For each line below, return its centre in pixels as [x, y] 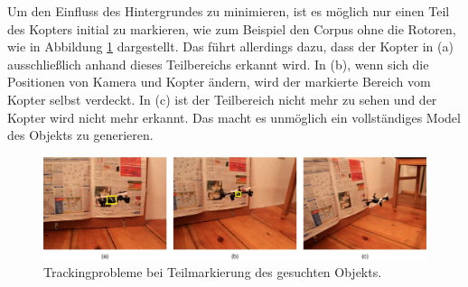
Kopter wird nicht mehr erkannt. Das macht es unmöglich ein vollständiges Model [234, 117]
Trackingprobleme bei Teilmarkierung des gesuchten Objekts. [213, 272]
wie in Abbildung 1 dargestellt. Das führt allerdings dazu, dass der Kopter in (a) [230, 46]
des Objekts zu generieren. [80, 135]
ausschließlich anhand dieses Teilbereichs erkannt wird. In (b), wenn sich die [218, 64]
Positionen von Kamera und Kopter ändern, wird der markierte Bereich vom [219, 82]
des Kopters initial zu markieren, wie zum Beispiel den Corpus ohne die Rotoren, [232, 28]
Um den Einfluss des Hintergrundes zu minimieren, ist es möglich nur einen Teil [229, 11]
